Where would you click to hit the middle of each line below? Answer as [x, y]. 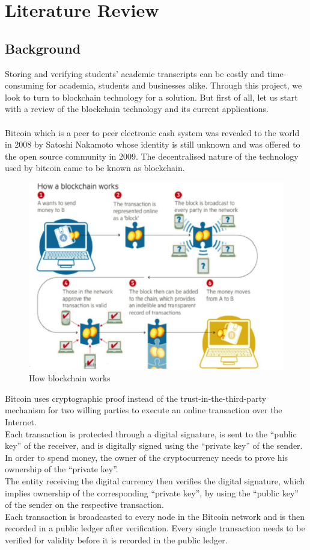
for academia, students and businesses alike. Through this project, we [174, 85]
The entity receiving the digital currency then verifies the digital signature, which [155, 480]
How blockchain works [70, 378]
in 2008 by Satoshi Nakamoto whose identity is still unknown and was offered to [153, 144]
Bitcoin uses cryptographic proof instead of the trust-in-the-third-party [136, 398]
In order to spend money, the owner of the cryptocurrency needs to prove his [147, 457]
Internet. [21, 422]
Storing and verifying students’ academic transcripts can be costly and [135, 73]
